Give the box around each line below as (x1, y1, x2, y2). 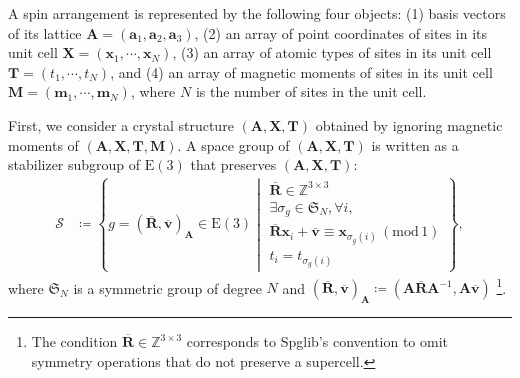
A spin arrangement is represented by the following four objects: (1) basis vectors (8, 3, 506, 23)
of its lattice (8, 22, 82, 43)
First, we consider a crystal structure (8, 114, 234, 135)
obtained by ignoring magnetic (315, 114, 503, 135)
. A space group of (177, 134, 290, 155)
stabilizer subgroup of (8, 154, 141, 175)
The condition (31, 331, 118, 352)
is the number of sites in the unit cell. (195, 81, 427, 102)
